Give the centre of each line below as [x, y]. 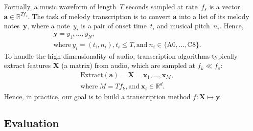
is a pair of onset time [114, 26]
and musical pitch [183, 26]
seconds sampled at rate [162, 6]
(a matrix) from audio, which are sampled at [128, 65]
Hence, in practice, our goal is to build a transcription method [97, 96]
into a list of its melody [214, 16]
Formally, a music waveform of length [60, 6]
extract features [27, 65]
